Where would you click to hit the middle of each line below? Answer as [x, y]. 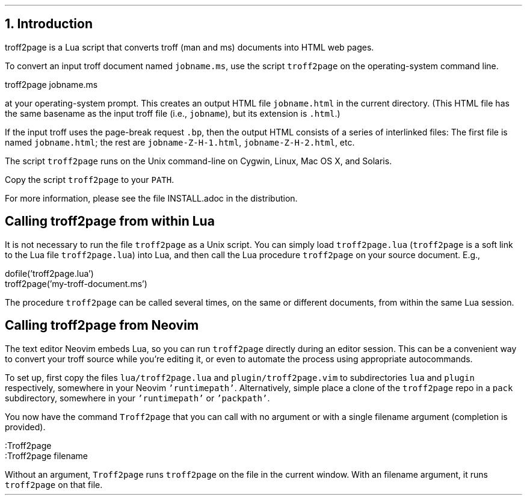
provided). [25, 427]
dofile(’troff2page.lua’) [49, 273]
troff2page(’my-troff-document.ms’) [76, 283]
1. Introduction [49, 24]
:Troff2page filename [47, 455]
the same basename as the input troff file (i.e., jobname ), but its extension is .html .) [173, 113]
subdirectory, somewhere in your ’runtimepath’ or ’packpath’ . [137, 398]
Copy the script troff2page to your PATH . [90, 179]
